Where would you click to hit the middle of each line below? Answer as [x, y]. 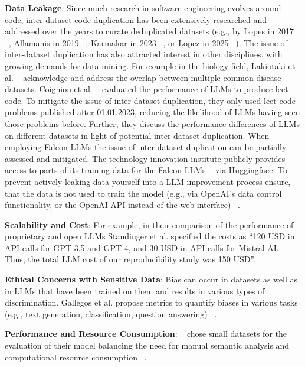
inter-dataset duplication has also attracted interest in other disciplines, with [144, 54]
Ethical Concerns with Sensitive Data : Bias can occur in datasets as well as [151, 279]
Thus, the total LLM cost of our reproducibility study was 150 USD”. [130, 259]
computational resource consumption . [76, 357]
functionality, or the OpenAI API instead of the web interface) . [122, 205]
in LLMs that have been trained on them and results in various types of [135, 290]
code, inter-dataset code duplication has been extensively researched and [136, 19]
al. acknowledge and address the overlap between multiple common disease [143, 77]
